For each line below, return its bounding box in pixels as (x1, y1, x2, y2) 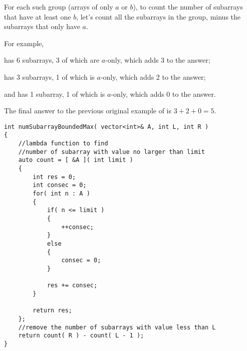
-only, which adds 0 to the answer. (111, 88, 216, 99)
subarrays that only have (4, 21, 80, 32)
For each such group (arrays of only (4, 2, 113, 12)
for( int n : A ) (33, 190, 90, 197)
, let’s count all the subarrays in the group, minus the (76, 11, 241, 22)
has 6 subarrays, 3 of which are (4, 55, 100, 65)
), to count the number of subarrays (133, 2, 243, 12)
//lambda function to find (18, 140, 108, 147)
